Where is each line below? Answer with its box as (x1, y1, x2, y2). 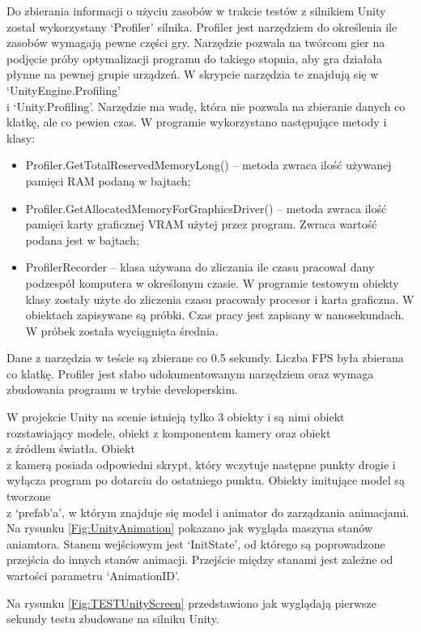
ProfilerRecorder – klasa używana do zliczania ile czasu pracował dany (25, 258, 375, 275)
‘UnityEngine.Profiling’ (6, 81, 121, 98)
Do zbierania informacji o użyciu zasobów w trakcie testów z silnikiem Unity (6, 2, 386, 19)
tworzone (6, 488, 51, 505)
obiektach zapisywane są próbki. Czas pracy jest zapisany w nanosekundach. (25, 306, 405, 323)
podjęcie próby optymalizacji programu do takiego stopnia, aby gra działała (6, 49, 382, 66)
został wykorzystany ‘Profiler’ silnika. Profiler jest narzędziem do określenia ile (6, 18, 398, 35)
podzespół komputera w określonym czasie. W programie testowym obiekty (25, 274, 399, 291)
